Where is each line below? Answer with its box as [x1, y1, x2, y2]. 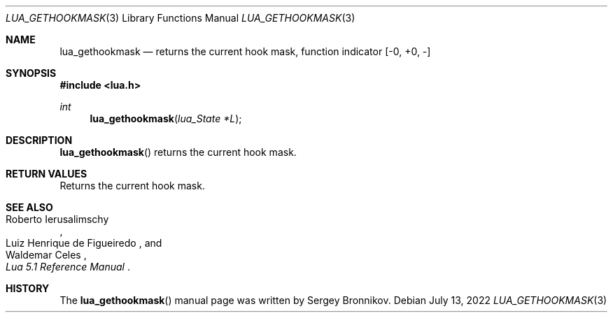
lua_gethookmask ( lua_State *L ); [90, 113, 242, 124]
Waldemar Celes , [6, 249, 87, 261]
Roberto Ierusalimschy [6, 213, 109, 225]
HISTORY [6, 282, 50, 294]
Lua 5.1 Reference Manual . [6, 261, 130, 273]
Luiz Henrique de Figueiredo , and [6, 237, 162, 249]
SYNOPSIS [6, 67, 57, 79]
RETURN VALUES [6, 168, 87, 180]
